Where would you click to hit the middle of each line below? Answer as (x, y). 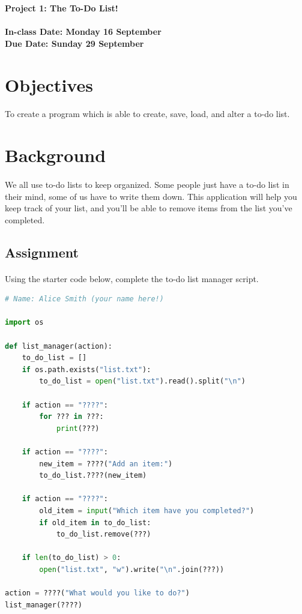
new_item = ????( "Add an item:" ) (106, 464)
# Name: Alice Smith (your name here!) (84, 299)
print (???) (78, 428)
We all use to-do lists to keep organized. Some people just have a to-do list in (147, 184)
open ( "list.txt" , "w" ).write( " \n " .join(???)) (132, 569)
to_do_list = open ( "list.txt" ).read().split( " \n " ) (143, 381)
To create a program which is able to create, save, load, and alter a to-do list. (147, 114)
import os (24, 323)
